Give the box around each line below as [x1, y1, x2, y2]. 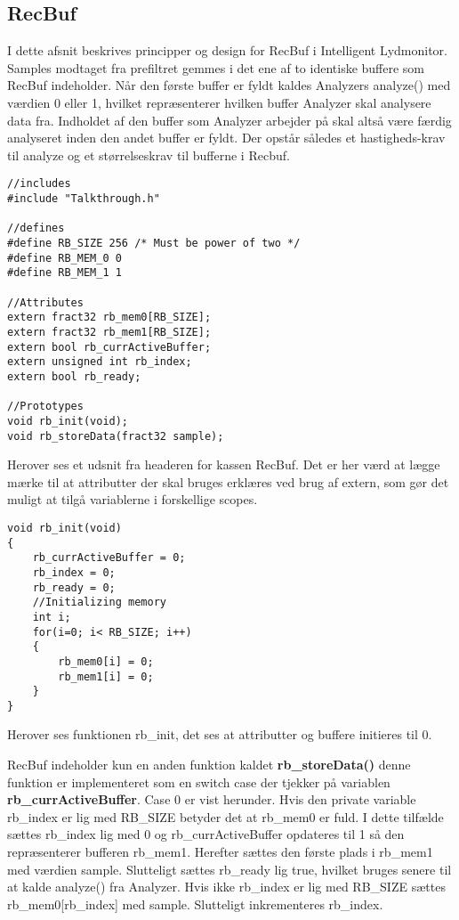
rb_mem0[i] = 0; [58, 655, 154, 668]
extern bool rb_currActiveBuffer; [7, 340, 212, 354]
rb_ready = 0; [32, 581, 116, 594]
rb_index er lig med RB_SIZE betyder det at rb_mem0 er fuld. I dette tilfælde [7, 807, 444, 826]
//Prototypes [7, 400, 84, 413]
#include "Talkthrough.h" [7, 192, 160, 206]
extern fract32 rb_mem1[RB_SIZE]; [7, 325, 212, 338]
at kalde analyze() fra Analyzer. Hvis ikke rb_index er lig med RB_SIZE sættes [7, 877, 446, 896]
